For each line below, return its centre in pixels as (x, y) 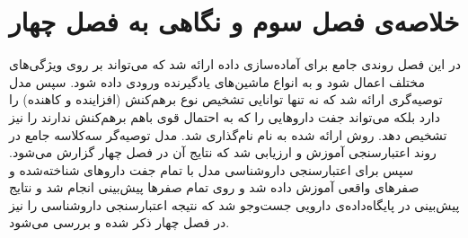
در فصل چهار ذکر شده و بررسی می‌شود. (119, 222)
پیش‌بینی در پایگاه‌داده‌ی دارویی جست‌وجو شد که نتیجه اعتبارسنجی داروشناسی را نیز (234, 204)
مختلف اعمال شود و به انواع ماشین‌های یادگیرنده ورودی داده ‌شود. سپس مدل (217, 81)
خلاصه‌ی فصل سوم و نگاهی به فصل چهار (234, 21)
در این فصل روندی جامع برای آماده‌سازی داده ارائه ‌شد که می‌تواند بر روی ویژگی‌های (235, 64)
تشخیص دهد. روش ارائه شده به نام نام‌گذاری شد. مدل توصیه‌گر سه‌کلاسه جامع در (228, 134)
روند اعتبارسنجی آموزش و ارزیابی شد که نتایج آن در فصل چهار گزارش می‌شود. (223, 152)
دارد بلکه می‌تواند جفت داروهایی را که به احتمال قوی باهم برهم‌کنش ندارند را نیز (225, 116)
